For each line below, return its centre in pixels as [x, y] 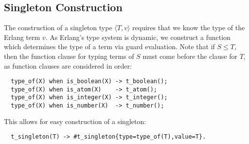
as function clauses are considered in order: [68, 65]
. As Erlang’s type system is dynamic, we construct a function [138, 37]
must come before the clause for [190, 56]
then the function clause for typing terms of [69, 56]
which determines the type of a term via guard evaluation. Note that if [109, 46]
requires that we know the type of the [189, 27]
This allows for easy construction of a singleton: [75, 121]
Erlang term [22, 37]
